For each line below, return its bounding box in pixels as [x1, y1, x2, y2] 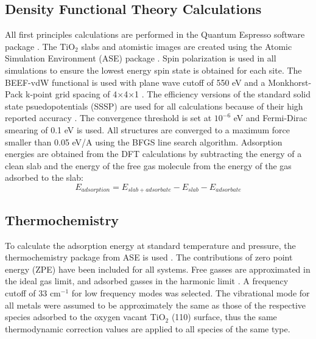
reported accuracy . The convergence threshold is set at [5, 111, 212, 124]
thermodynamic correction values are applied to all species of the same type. [5, 322, 290, 335]
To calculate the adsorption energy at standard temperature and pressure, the [5, 239, 296, 251]
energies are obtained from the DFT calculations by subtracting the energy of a [5, 147, 302, 160]
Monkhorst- [268, 75, 312, 88]
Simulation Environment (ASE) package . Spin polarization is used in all [5, 52, 276, 65]
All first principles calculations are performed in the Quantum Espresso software [5, 28, 305, 41]
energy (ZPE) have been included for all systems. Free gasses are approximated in [5, 262, 311, 275]
